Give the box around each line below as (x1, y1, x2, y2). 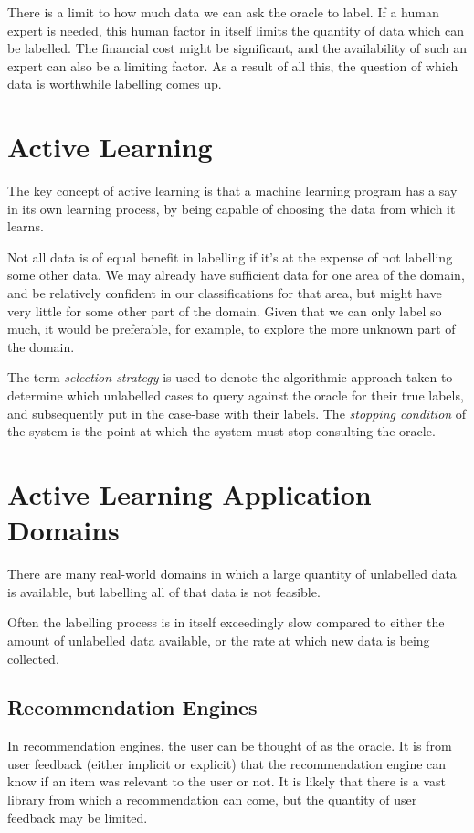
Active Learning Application (7, 475, 372, 512)
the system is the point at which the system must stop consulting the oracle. (7, 422, 436, 441)
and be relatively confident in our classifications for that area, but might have (7, 283, 442, 303)
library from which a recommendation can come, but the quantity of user (7, 790, 417, 809)
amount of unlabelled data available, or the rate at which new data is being (7, 630, 430, 649)
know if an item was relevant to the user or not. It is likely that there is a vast (7, 772, 446, 791)
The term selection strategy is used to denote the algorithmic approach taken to (7, 368, 453, 387)
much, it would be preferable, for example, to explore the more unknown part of (7, 319, 456, 338)
